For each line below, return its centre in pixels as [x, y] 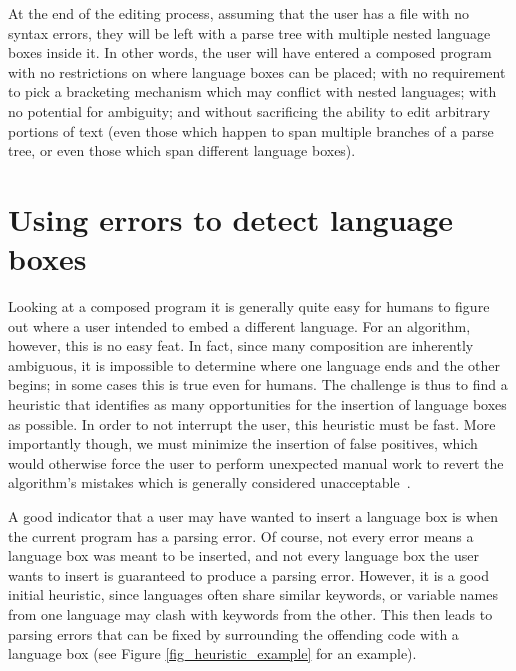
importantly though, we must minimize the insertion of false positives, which [243, 443]
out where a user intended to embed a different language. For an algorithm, [239, 325]
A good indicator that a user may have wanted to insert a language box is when [253, 516]
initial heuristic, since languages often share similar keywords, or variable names [253, 594]
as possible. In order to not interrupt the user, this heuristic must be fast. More [252, 423]
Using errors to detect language [231, 218]
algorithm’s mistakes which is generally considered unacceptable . [209, 482]
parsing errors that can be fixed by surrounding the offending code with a [233, 633]
